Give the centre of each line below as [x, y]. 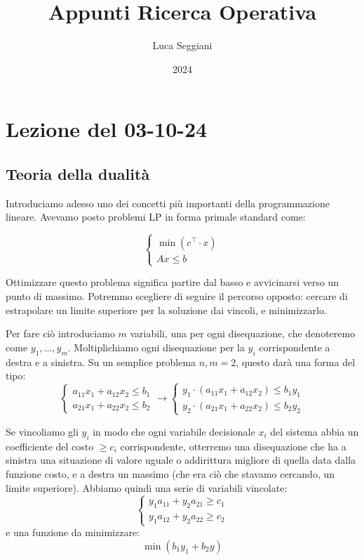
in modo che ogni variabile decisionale [174, 431]
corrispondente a [295, 347]
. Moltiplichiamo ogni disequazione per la [156, 347]
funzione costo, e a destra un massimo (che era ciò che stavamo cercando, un [170, 473]
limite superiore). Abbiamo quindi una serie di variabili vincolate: [147, 487]
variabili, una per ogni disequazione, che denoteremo [243, 333]
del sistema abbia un [315, 431]
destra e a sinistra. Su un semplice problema [101, 362]
